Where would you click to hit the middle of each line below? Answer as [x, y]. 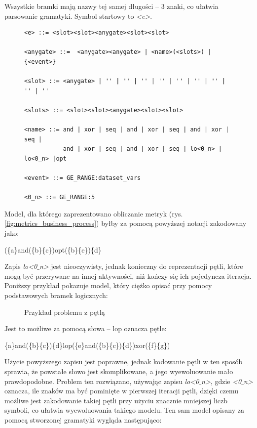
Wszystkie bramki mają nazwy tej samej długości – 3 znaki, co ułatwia [111, 6]
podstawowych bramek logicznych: [56, 295]
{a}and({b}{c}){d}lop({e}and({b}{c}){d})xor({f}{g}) [87, 345]
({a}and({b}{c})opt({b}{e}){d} [53, 249]
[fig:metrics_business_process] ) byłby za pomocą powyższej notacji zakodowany [126, 223]
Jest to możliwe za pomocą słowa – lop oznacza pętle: [86, 328]
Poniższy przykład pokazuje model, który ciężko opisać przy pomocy [108, 285]
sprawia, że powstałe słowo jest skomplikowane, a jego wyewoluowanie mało [119, 371]
